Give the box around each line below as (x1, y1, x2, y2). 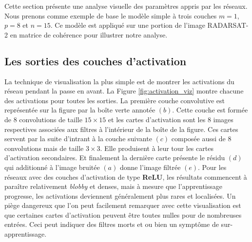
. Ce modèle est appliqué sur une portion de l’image (50, 20, 205, 30)
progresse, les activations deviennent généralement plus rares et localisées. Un (4, 190, 236, 201)
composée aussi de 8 (171, 133, 232, 144)
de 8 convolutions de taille (4, 114, 82, 124)
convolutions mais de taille (4, 143, 84, 153)
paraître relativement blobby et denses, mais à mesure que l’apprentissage (4, 181, 222, 191)
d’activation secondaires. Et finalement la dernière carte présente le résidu (4, 152, 225, 163)
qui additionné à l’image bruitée (4, 162, 100, 172)
